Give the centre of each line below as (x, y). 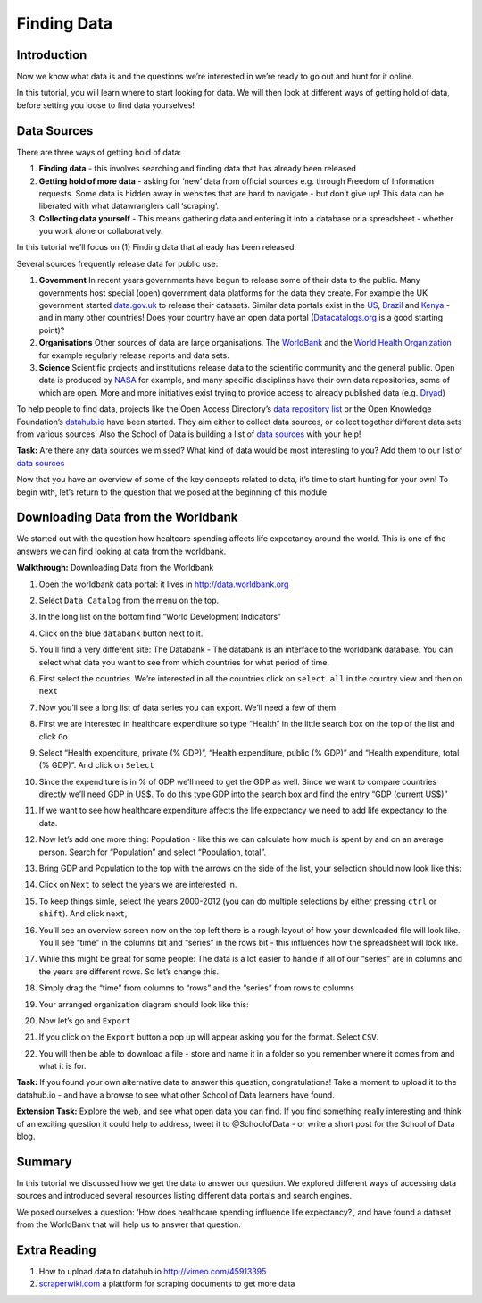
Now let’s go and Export (85, 1020)
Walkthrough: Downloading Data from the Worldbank (115, 568)
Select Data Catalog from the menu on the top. (129, 600)
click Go (54, 736)
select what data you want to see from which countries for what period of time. (184, 662)
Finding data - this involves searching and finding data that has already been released (198, 169)
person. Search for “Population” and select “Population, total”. (153, 852)
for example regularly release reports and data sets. (134, 355)
